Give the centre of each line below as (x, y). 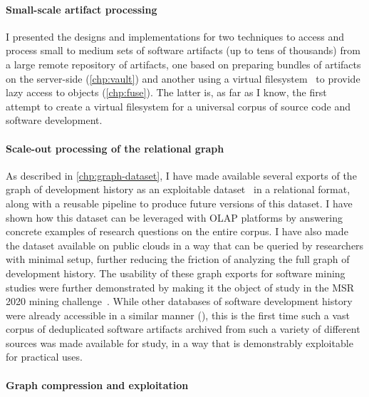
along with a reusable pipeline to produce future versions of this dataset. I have (179, 203)
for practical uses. (44, 357)
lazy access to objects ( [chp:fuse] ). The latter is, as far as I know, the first (166, 92)
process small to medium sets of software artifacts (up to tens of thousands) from (183, 50)
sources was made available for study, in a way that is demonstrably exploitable (180, 342)
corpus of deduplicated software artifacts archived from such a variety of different (183, 329)
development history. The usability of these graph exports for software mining (176, 273)
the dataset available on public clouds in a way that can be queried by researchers (185, 245)
